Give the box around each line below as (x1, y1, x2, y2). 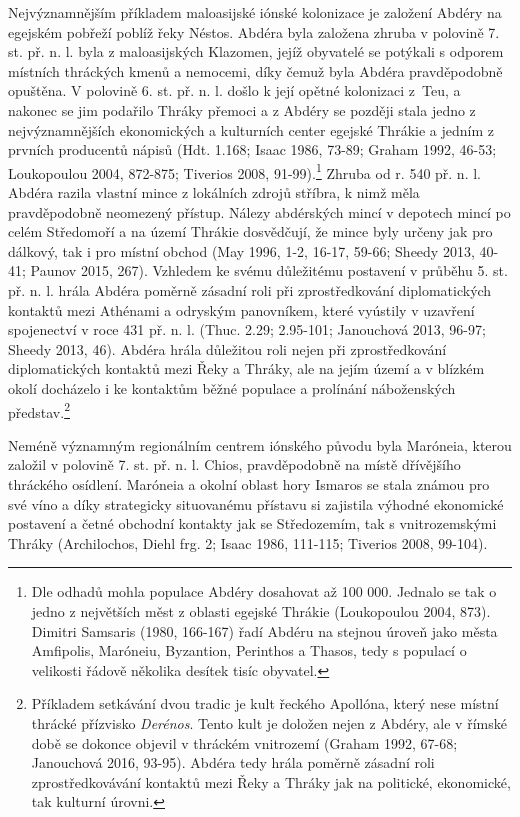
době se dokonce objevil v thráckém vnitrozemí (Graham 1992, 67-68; (31, 732, 458, 753)
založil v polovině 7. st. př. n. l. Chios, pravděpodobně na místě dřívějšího (8, 454, 461, 475)
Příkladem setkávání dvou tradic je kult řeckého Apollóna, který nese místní (31, 693, 499, 714)
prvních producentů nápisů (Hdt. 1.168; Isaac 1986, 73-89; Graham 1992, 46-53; (8, 139, 497, 160)
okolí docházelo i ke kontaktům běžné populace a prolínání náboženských (8, 377, 456, 398)
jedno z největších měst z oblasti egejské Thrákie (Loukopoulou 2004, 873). (31, 600, 491, 621)
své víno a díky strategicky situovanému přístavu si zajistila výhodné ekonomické (8, 493, 504, 514)
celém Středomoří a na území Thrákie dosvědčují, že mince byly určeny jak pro (8, 221, 493, 242)
